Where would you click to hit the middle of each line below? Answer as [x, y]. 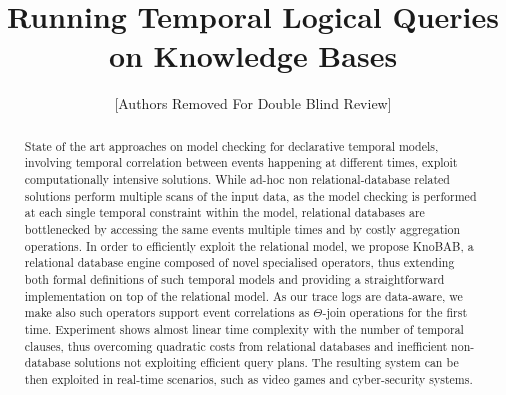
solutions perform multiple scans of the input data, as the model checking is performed [250, 195]
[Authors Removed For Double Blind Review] [253, 103]
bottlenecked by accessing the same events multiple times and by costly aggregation [242, 228]
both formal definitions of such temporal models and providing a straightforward [234, 278]
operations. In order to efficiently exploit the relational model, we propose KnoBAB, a [249, 245]
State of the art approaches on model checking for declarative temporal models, [231, 145]
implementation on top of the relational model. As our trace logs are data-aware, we [243, 295]
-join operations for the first [395, 312]
